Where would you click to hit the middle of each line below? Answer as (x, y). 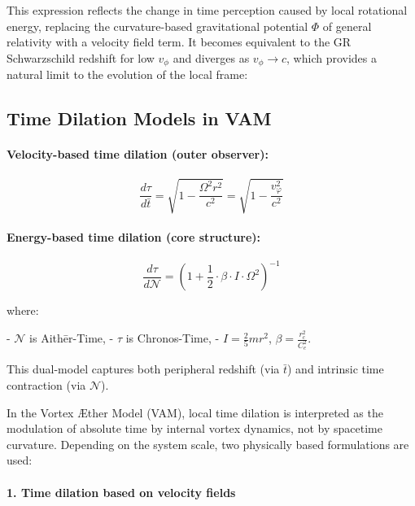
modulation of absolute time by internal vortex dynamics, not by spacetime (194, 428)
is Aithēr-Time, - (72, 338)
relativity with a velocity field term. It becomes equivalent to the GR (179, 42)
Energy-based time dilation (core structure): (134, 236)
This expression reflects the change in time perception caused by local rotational (207, 10)
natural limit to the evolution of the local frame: (127, 74)
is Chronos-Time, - (173, 338)
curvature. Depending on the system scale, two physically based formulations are (208, 444)
